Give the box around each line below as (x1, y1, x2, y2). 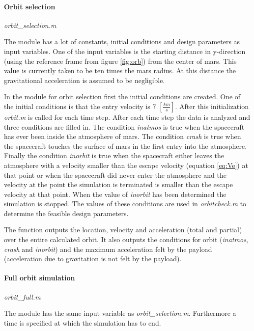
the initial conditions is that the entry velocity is (4, 101, 150, 111)
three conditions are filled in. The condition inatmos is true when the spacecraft (4, 121, 245, 132)
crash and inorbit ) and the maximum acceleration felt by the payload (4, 244, 212, 254)
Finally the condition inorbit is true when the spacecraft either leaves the (4, 150, 224, 161)
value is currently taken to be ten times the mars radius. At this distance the (4, 65, 236, 76)
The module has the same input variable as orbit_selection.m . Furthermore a (4, 308, 236, 318)
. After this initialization (175, 101, 249, 111)
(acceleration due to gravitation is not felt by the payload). (4, 253, 182, 264)
